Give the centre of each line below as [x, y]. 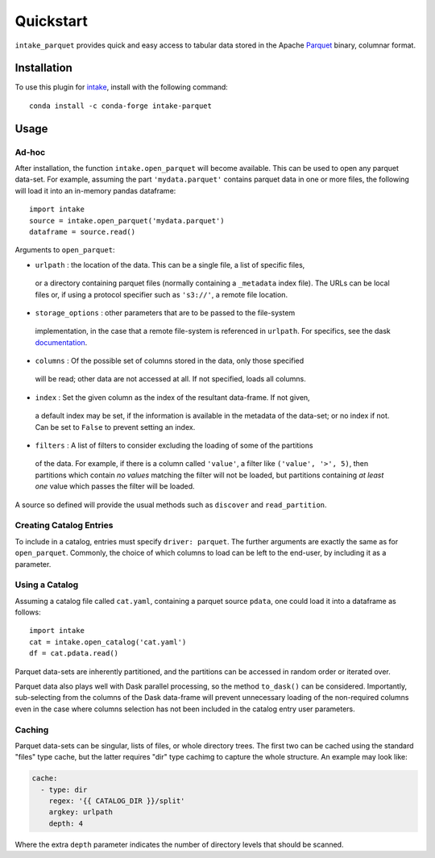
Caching [32, 730]
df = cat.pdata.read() [74, 654]
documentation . [61, 342]
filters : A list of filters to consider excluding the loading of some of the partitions [174, 446]
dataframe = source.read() [83, 231]
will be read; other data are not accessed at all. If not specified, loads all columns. [170, 379]
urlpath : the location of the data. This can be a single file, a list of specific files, [170, 264]
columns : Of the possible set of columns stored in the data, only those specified [170, 361]
